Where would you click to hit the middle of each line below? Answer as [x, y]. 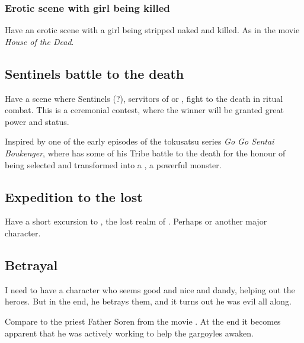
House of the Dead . [39, 41]
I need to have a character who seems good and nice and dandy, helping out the [150, 289]
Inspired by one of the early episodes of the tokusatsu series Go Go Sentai [140, 141]
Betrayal [31, 265]
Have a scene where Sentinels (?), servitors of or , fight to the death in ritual [144, 98]
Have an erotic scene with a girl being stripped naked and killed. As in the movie [152, 30]
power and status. [37, 121]
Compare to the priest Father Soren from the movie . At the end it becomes [143, 321]
